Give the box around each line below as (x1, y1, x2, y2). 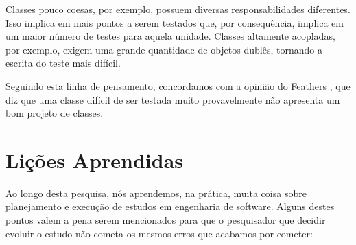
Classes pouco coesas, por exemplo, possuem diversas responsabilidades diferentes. (5, 2, 351, 16)
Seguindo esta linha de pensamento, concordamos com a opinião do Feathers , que (5, 78, 351, 93)
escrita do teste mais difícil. (5, 56, 121, 70)
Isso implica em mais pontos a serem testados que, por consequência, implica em (5, 15, 344, 30)
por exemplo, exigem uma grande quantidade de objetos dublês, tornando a (5, 42, 322, 56)
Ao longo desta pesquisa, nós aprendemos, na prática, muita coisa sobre (5, 185, 307, 200)
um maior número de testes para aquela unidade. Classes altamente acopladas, (5, 29, 335, 43)
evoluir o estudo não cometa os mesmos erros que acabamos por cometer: (5, 226, 313, 240)
